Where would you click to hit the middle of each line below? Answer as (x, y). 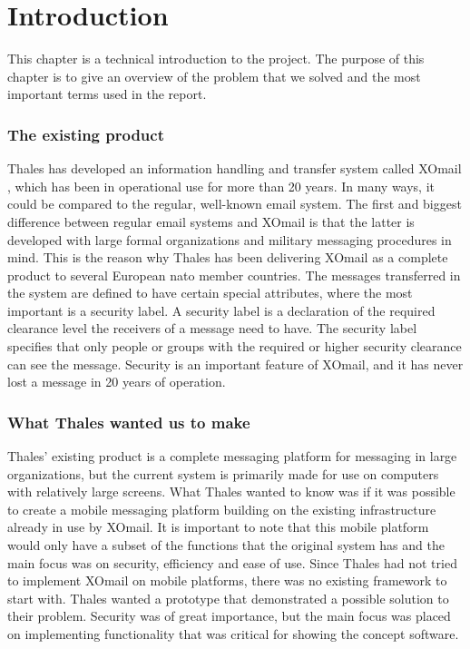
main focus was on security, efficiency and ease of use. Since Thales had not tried (232, 562)
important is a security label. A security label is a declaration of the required (221, 310)
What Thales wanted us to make (129, 422)
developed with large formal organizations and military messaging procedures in (230, 239)
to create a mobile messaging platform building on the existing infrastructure (222, 509)
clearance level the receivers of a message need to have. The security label (212, 328)
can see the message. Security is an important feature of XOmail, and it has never (235, 364)
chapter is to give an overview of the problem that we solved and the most (214, 76)
